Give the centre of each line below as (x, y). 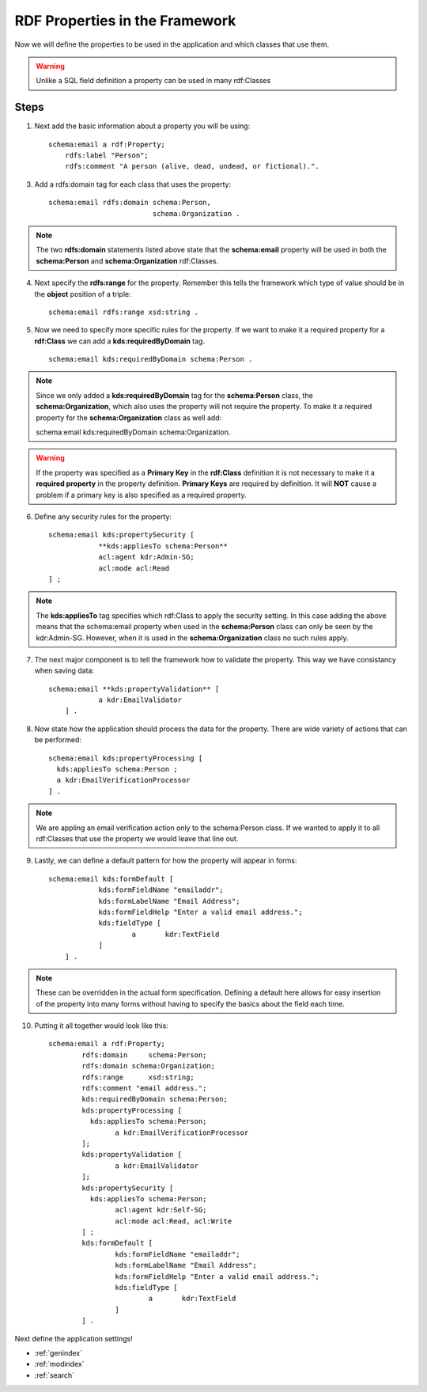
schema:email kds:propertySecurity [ (122, 535)
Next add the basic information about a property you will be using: (142, 126)
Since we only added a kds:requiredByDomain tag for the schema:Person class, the (175, 395)
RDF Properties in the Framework (125, 21)
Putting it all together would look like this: (102, 1026)
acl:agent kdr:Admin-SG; (147, 557)
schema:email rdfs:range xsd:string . (124, 312)
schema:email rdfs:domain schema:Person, (130, 203)
